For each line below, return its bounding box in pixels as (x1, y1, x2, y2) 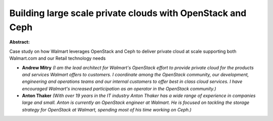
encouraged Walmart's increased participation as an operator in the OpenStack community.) (22, 85, 216, 91)
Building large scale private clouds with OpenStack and (9, 8, 247, 19)
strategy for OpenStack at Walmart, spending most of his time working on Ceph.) (22, 106, 192, 112)
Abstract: (9, 39, 30, 45)
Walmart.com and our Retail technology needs (9, 55, 106, 61)
